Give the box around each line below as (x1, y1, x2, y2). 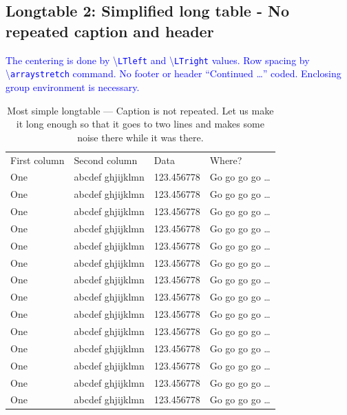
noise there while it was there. (77, 130, 204, 144)
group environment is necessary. (6, 79, 140, 94)
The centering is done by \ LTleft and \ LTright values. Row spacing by (6, 52, 310, 67)
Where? (209, 152, 242, 167)
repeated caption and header (6, 20, 214, 41)
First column (10, 152, 65, 167)
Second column (74, 152, 138, 167)
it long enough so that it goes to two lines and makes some (16, 117, 264, 131)
